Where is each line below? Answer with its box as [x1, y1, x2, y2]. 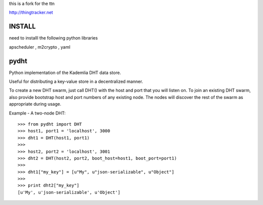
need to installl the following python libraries [9, 35, 98, 41]
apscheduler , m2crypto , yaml [9, 44, 71, 50]
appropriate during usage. [9, 101, 61, 107]
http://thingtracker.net [9, 10, 53, 16]
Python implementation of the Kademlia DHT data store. [9, 70, 121, 75]
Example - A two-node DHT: [9, 110, 66, 116]
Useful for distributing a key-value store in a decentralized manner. [9, 78, 143, 84]
